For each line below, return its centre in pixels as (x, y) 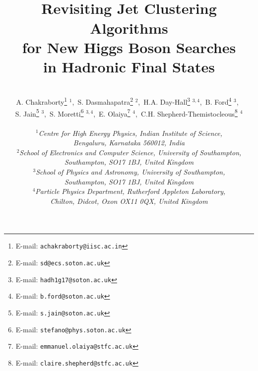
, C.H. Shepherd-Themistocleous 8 (187, 113)
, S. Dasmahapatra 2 (102, 101)
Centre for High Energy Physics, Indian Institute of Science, (130, 133)
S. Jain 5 (27, 113)
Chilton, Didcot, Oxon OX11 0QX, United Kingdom (129, 201)
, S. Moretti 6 (64, 113)
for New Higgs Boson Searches (129, 47)
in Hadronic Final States (129, 66)
